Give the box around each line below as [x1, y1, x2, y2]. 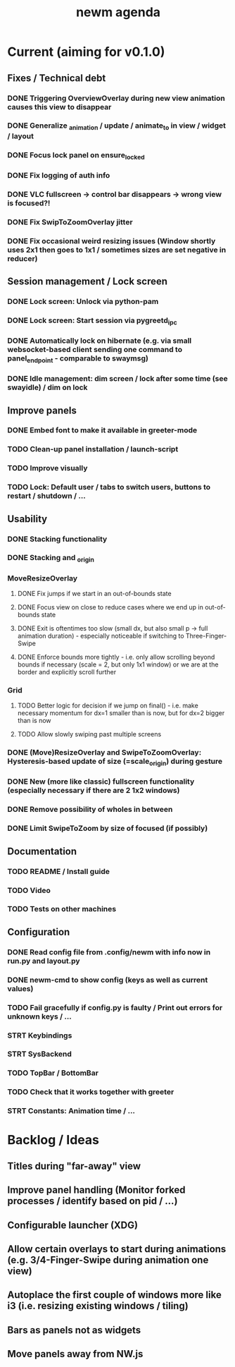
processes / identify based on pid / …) [7, 1195, 178, 1207]
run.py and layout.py [7, 956, 80, 966]
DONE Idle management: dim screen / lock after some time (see [7, 374, 228, 384]
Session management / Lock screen [7, 275, 167, 287]
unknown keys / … [7, 1011, 72, 1021]
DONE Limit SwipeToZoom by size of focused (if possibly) [7, 823, 208, 833]
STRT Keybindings [7, 1031, 72, 1040]
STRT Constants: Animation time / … [7, 1106, 136, 1116]
